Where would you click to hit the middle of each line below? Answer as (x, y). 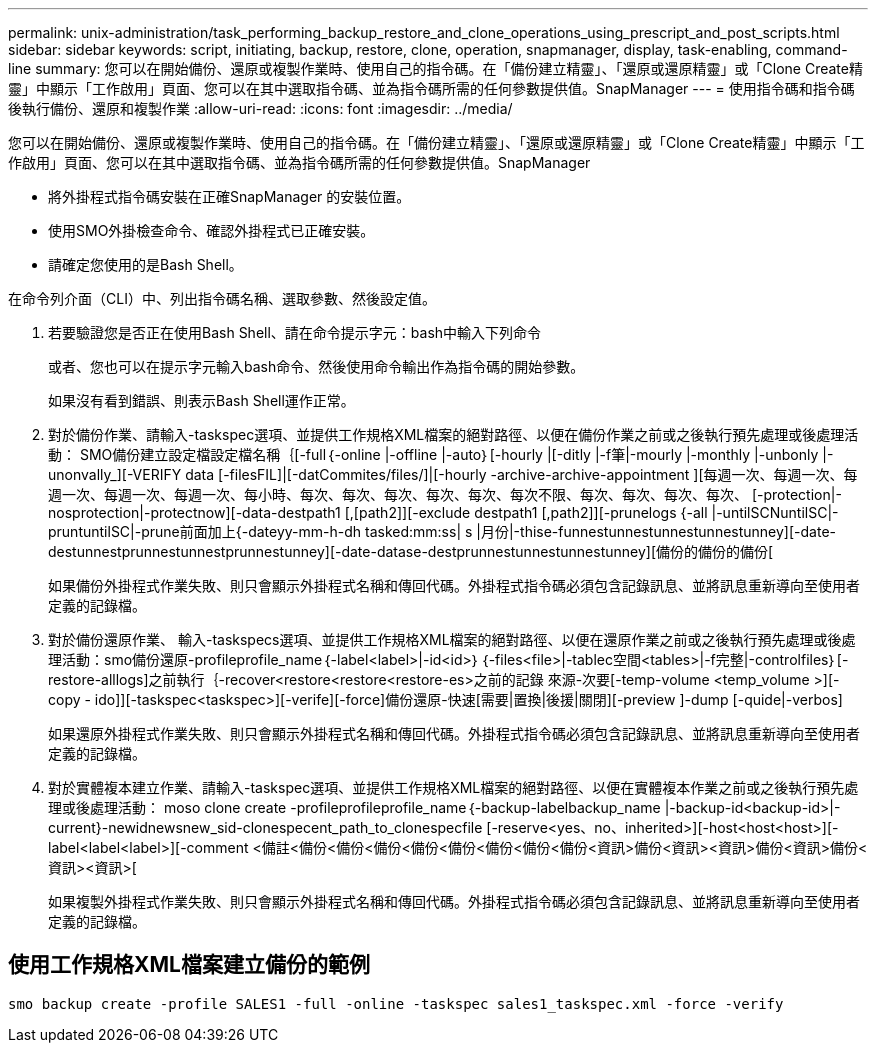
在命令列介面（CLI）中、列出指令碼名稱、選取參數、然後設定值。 (222, 298)
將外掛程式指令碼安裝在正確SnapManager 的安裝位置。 (229, 196)
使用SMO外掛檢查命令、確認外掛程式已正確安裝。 (211, 230)
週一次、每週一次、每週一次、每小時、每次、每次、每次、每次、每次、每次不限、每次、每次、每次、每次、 (398, 494)
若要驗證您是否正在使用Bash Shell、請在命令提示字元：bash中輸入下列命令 (295, 332)
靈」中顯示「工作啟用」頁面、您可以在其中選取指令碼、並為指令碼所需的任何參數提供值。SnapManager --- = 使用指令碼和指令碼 (431, 88)
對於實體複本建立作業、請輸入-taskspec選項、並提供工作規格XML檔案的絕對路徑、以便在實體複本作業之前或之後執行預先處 (453, 787)
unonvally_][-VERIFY (115, 474)
